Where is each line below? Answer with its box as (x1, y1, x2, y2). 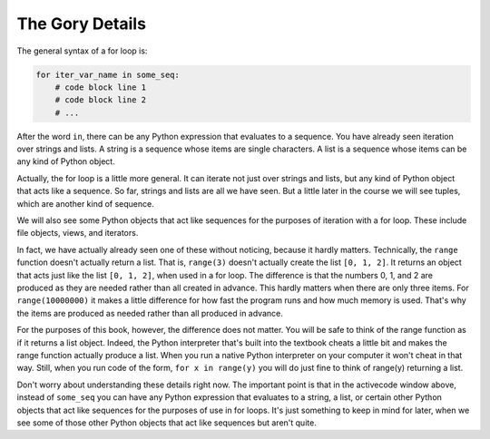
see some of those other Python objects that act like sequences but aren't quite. (16, 417, 317, 428)
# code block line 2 (54, 95, 147, 105)
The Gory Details (16, 14, 147, 34)
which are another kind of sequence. (16, 198, 154, 209)
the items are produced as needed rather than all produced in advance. (16, 307, 283, 318)
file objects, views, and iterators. (16, 228, 139, 239)
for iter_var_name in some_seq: (35, 69, 181, 80)
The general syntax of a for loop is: (16, 45, 148, 56)
